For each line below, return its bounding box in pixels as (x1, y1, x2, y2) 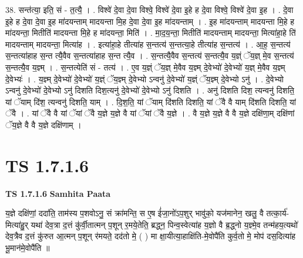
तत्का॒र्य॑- (266, 207, 289, 219)
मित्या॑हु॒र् (5, 218, 28, 230)
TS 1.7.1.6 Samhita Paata (5, 187, 111, 199)
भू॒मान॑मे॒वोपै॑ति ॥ (5, 242, 50, 254)
